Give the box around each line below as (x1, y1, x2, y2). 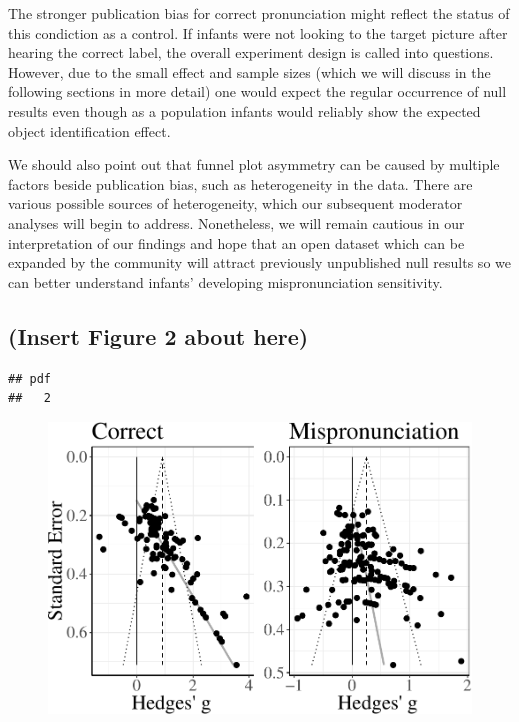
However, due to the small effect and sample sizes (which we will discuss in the (8, 61, 491, 82)
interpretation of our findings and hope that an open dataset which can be (8, 232, 465, 253)
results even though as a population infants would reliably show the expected (8, 100, 481, 121)
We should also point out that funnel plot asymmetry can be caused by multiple (8, 154, 500, 175)
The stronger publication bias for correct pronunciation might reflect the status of (8, 3, 510, 23)
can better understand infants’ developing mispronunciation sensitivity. (8, 271, 443, 292)
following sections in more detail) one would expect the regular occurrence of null (8, 81, 507, 102)
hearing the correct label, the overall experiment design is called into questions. (8, 42, 494, 63)
